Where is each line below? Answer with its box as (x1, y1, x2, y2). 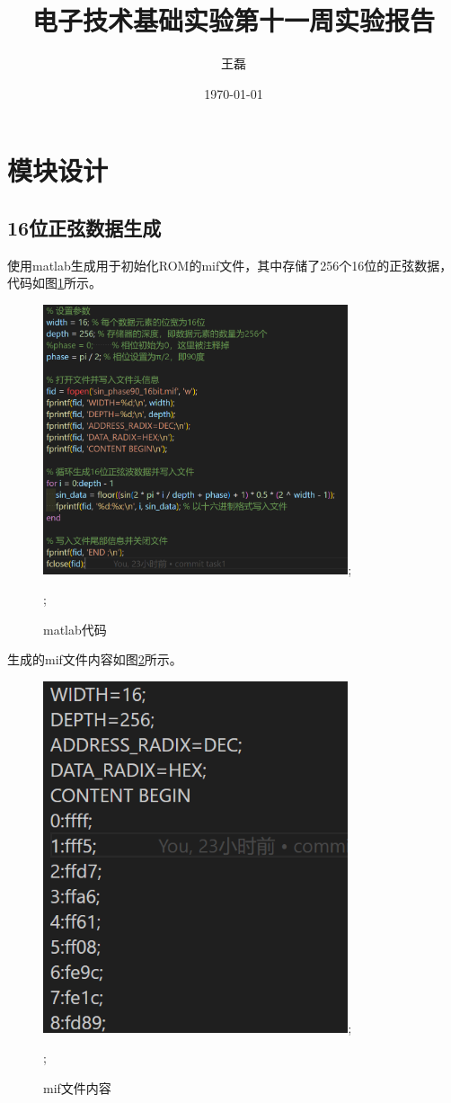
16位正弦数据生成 (7, 213, 162, 241)
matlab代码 (43, 619, 107, 638)
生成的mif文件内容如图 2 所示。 (7, 650, 182, 669)
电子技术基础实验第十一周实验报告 (31, 2, 435, 39)
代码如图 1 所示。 (7, 273, 102, 292)
